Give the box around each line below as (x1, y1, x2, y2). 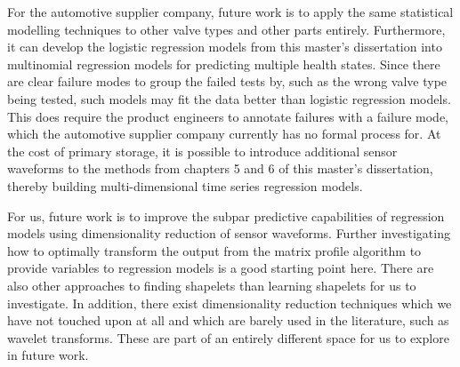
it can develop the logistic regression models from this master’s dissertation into (7, 37, 442, 56)
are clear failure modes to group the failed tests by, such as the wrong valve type (7, 72, 448, 91)
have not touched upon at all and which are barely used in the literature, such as (7, 311, 449, 330)
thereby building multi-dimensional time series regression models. (7, 176, 363, 195)
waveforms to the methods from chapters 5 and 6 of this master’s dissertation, (7, 159, 433, 178)
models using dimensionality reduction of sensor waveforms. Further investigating (7, 224, 450, 243)
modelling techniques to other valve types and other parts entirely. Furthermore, (7, 20, 446, 38)
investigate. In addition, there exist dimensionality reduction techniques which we (7, 293, 452, 312)
